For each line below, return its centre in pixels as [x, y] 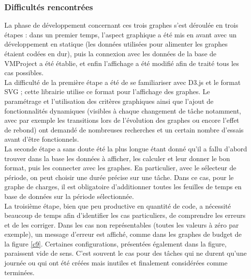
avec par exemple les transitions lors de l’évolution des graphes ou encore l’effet [122, 120]
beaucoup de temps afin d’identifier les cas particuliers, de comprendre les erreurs [125, 215]
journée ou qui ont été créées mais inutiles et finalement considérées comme [116, 263]
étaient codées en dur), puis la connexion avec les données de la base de [111, 53]
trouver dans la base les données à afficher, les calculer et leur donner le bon [117, 158]
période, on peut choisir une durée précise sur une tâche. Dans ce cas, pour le [119, 177]
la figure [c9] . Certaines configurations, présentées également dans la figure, [116, 243]
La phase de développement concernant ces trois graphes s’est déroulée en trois [121, 25]
